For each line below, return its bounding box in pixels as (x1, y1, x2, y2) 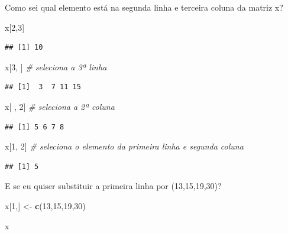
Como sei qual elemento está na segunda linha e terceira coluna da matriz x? (5, 1, 283, 13)
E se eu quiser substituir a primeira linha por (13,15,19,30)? (5, 180, 222, 192)
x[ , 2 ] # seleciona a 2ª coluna (5, 100, 115, 112)
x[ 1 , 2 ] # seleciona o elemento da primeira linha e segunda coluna (5, 140, 244, 152)
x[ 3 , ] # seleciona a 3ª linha (5, 60, 107, 73)
